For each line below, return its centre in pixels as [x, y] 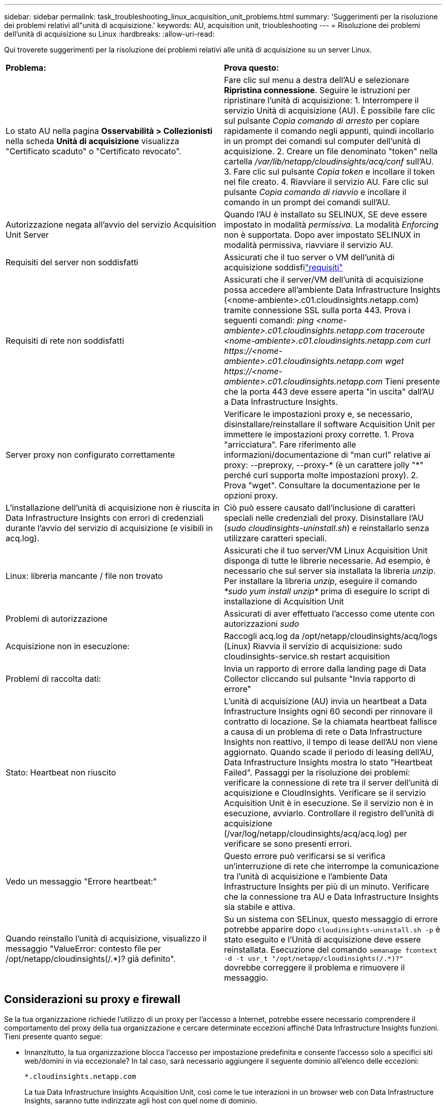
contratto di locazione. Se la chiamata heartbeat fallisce [331, 722]
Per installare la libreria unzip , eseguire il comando [321, 581]
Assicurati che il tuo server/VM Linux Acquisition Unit [326, 550]
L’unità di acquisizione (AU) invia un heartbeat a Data [326, 701]
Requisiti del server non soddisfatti [72, 262]
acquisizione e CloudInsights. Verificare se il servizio [325, 793]
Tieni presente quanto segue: [53, 1036]
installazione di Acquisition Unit [284, 601]
